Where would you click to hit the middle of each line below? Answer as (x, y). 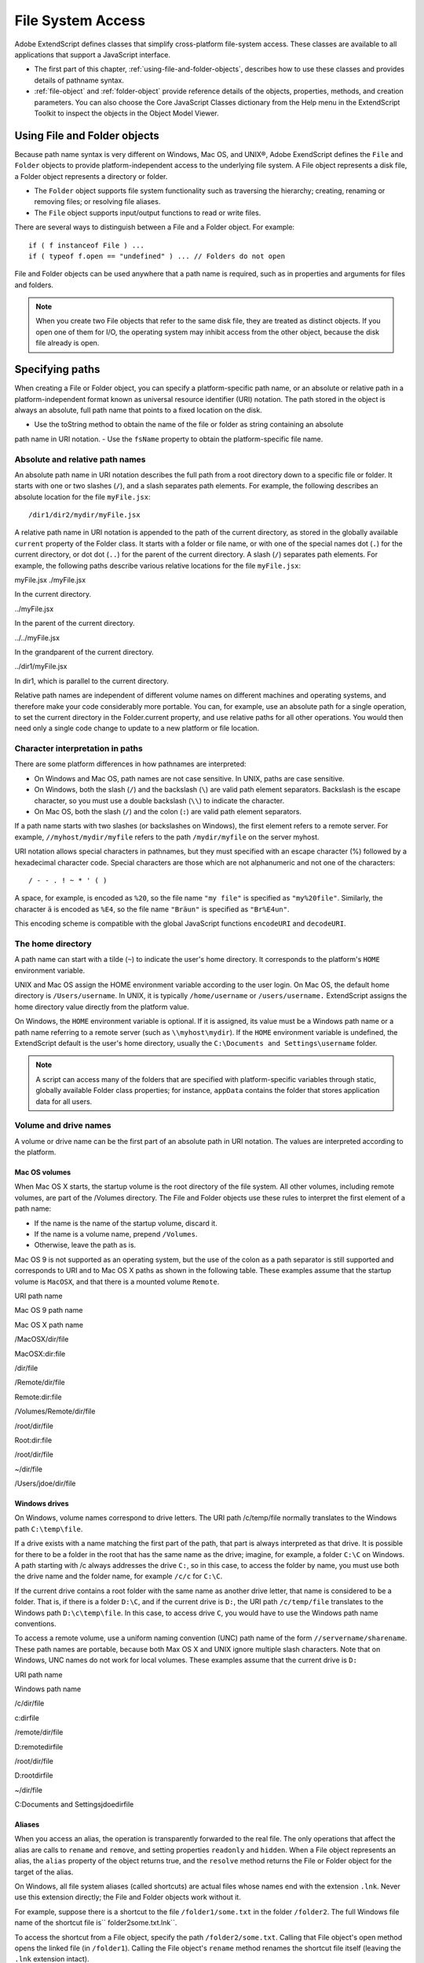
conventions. (35, 1623)
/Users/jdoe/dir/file (45, 1483)
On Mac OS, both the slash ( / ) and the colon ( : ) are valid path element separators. (168, 812)
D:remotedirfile (39, 1746)
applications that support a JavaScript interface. (92, 54)
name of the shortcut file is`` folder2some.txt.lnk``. (96, 1923)
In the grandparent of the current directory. (84, 652)
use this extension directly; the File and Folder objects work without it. (128, 1897)
